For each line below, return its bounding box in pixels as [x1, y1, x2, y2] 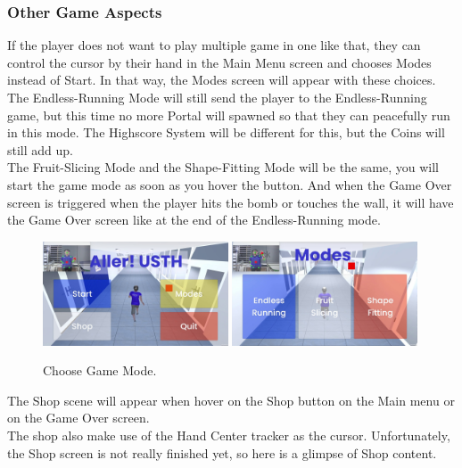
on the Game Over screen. [7, 408, 150, 427]
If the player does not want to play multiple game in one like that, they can [7, 36, 421, 54]
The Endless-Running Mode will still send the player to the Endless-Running [7, 88, 427, 106]
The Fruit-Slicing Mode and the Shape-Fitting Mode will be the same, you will [7, 158, 439, 177]
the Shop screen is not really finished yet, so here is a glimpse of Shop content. [7, 443, 437, 462]
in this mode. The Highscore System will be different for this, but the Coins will [7, 123, 445, 142]
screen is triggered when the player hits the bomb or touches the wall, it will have [7, 193, 454, 211]
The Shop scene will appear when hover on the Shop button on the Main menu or [7, 390, 455, 409]
